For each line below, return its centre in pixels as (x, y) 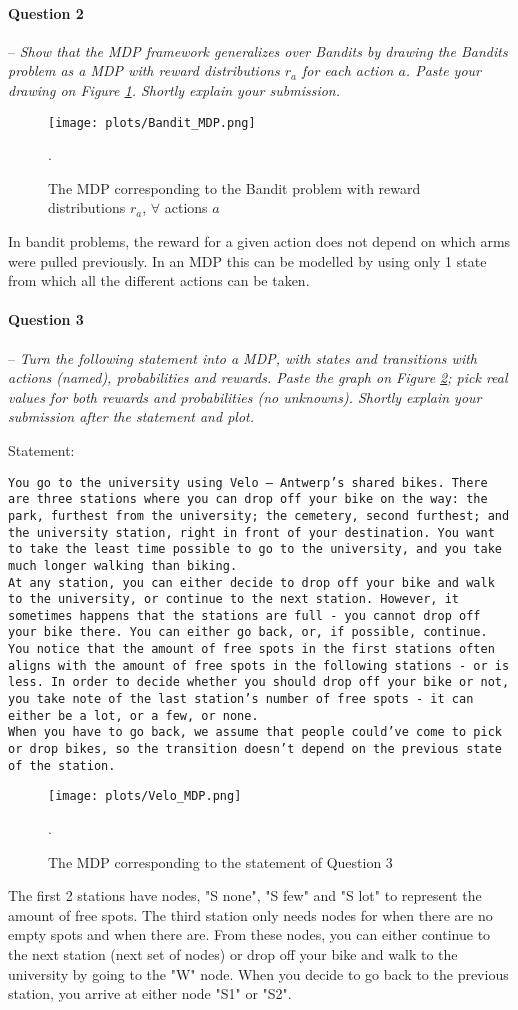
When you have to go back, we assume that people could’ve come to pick (255, 732)
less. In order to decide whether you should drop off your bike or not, (259, 682)
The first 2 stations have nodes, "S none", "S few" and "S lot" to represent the (245, 895)
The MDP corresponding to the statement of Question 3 (220, 861)
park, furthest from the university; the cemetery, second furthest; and (259, 515)
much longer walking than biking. (123, 565)
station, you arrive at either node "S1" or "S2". (150, 993)
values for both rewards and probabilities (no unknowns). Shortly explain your (245, 396)
